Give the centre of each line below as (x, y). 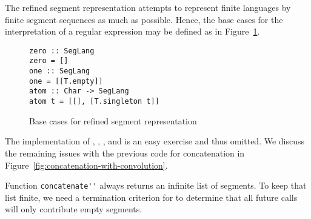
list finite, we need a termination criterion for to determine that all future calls (151, 197)
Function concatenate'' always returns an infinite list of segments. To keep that (156, 185)
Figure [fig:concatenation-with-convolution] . (86, 165)
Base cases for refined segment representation (113, 120)
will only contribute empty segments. (74, 209)
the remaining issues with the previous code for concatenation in (125, 153)
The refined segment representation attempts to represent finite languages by (148, 7)
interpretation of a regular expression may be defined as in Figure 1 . (132, 31)
